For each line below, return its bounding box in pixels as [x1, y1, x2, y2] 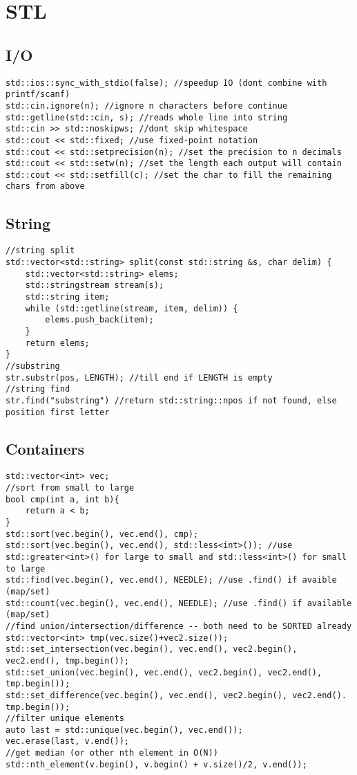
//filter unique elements [6, 713, 124, 724]
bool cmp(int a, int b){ [6, 494, 119, 504]
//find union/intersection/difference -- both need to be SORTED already [6, 621, 352, 631]
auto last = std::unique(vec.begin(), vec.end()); [6, 724, 243, 735]
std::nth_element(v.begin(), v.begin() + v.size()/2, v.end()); [6, 759, 307, 769]
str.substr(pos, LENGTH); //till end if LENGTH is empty [6, 372, 273, 383]
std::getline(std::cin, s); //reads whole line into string [6, 112, 288, 122]
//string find [6, 384, 70, 394]
